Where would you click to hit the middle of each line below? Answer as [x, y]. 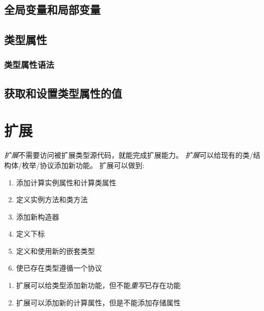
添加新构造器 [38, 216]
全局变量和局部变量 [52, 9]
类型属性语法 [29, 65]
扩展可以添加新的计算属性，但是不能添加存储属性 [98, 302]
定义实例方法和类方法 [52, 199]
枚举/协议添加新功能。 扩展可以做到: [83, 165]
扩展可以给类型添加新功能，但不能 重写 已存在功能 [98, 285]
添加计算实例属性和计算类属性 [66, 182]
